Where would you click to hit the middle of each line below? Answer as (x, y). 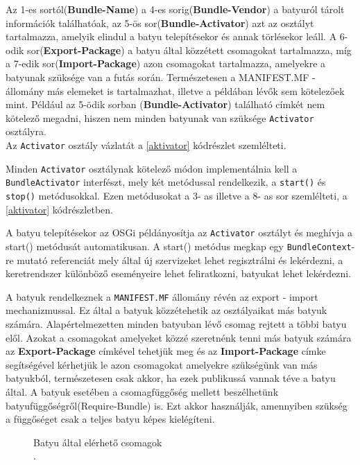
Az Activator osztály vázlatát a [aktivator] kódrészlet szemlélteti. (146, 145)
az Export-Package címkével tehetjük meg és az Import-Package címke (166, 351)
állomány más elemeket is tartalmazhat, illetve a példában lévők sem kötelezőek (175, 90)
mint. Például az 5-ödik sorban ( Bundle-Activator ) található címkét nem (165, 104)
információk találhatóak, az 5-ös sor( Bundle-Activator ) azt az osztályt (160, 23)
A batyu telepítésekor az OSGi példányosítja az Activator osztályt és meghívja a (179, 232)
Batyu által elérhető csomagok (98, 442)
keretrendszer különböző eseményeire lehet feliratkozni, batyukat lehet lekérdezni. (179, 273)
